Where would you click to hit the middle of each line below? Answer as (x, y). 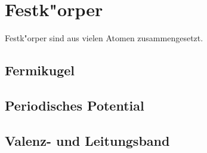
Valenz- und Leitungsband (87, 140)
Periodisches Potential (75, 105)
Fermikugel (40, 70)
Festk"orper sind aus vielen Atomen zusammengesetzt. (104, 38)
